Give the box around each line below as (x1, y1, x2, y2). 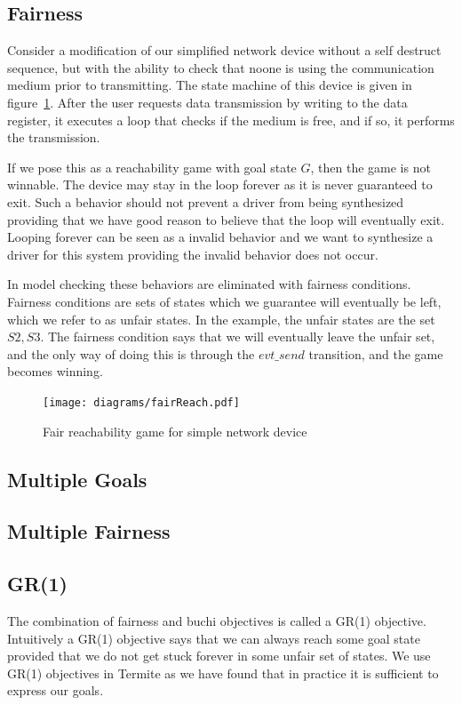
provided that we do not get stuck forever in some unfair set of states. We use (7, 646, 431, 665)
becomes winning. (7, 362, 103, 381)
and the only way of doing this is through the (7, 344, 255, 363)
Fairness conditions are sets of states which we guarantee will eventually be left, (7, 292, 442, 310)
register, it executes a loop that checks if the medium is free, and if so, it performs (7, 110, 455, 129)
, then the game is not (310, 157, 431, 176)
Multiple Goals (7, 465, 147, 493)
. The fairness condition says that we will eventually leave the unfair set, (40, 327, 435, 346)
